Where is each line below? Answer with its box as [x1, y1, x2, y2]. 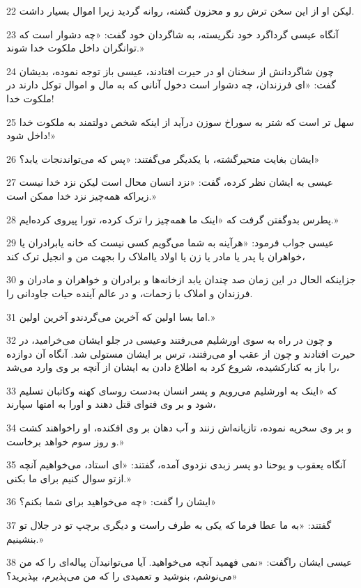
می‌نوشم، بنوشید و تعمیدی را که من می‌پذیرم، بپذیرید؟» [6, 568, 238, 582]
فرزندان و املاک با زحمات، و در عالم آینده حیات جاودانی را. [6, 285, 253, 300]
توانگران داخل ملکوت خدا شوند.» [6, 40, 144, 55]
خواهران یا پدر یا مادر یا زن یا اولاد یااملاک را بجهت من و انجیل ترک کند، [6, 248, 305, 263]
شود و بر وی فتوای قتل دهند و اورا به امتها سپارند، [6, 397, 216, 411]
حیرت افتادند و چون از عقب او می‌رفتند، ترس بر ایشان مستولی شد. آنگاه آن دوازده [6, 346, 355, 360]
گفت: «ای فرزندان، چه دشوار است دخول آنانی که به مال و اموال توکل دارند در [6, 77, 336, 92]
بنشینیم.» [6, 531, 44, 546]
